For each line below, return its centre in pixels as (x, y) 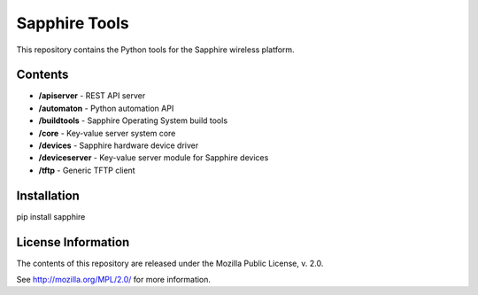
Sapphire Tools (73, 23)
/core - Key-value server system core (107, 133)
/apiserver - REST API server (92, 96)
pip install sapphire (51, 216)
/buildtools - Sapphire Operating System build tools (133, 120)
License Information (73, 242)
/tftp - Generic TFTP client (87, 170)
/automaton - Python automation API (106, 108)
